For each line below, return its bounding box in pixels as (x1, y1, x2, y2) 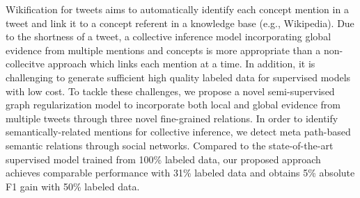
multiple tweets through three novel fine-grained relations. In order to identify (6, 110, 338, 125)
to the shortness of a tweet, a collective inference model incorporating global (6, 29, 331, 44)
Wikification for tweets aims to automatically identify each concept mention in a (6, 2, 349, 16)
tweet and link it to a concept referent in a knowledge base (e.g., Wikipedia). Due (6, 15, 354, 30)
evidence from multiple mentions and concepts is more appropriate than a (6, 42, 321, 57)
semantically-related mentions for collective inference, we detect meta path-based (6, 124, 351, 139)
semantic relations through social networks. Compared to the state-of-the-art (6, 138, 334, 152)
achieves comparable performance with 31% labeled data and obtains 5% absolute (6, 165, 355, 180)
